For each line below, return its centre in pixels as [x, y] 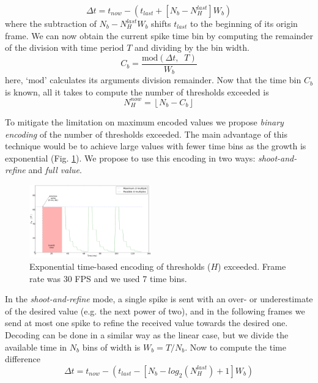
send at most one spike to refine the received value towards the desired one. [146, 323]
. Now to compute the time [235, 347]
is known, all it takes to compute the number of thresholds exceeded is [137, 91]
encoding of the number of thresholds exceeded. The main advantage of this [146, 134]
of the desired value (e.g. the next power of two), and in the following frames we [155, 310]
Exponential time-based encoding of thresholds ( [120, 266]
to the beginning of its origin [244, 23]
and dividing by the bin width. [192, 47]
